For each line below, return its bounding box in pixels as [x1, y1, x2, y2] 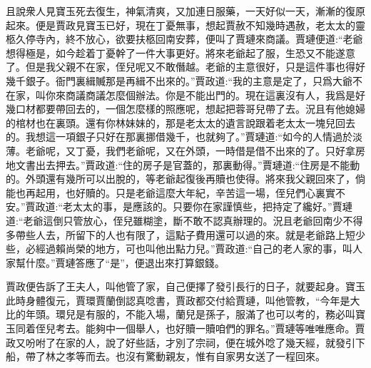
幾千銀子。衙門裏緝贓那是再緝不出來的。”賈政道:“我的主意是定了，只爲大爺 [6, 73, 353, 88]
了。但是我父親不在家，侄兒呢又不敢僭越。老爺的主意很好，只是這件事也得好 [6, 59, 365, 74]
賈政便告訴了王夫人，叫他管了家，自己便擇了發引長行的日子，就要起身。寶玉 [6, 279, 365, 294]
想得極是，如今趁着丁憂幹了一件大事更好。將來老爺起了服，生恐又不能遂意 [6, 45, 355, 60]
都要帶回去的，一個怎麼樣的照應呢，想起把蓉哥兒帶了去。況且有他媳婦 [35, 101, 365, 116]
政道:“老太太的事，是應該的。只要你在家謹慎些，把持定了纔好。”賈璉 [35, 199, 352, 214]
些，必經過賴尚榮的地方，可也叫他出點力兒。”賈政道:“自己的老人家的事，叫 [6, 241, 353, 256]
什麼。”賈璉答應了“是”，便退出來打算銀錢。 [25, 255, 225, 270]
